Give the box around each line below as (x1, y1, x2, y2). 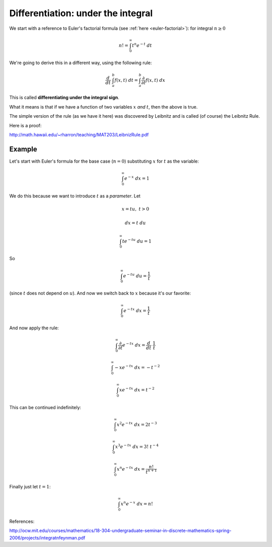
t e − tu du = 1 (122, 237, 152, 244)
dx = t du (124, 220, 146, 226)
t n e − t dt (131, 42, 152, 48)
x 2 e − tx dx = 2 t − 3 (116, 421, 157, 427)
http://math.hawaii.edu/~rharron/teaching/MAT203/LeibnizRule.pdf (9, 131, 149, 137)
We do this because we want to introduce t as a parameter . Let (9, 192, 141, 199)
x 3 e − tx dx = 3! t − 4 (115, 443, 159, 450)
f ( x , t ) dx (145, 77, 166, 83)
